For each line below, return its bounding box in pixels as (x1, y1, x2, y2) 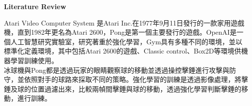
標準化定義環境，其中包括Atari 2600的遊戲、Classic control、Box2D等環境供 (4, 46, 241, 56)
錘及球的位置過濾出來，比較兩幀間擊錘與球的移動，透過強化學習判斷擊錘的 (4, 83, 241, 93)
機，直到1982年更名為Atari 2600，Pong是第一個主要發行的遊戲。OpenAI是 (4, 27, 237, 37)
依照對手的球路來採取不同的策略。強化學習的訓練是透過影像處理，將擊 (24, 74, 248, 84)
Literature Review (4, 1, 66, 11)
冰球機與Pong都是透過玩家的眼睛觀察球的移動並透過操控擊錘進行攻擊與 (4, 65, 229, 75)
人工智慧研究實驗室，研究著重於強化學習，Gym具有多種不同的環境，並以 (10, 36, 243, 46)
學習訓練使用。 (10, 55, 58, 65)
